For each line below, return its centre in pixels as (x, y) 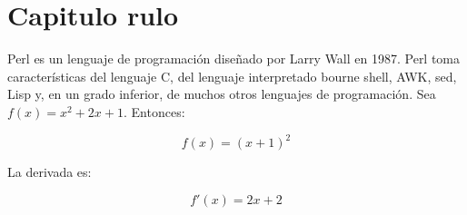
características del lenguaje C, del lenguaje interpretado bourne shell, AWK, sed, (232, 76)
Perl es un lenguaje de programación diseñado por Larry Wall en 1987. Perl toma (234, 59)
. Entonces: (154, 111)
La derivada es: (50, 171)
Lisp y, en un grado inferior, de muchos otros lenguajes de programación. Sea (222, 94)
